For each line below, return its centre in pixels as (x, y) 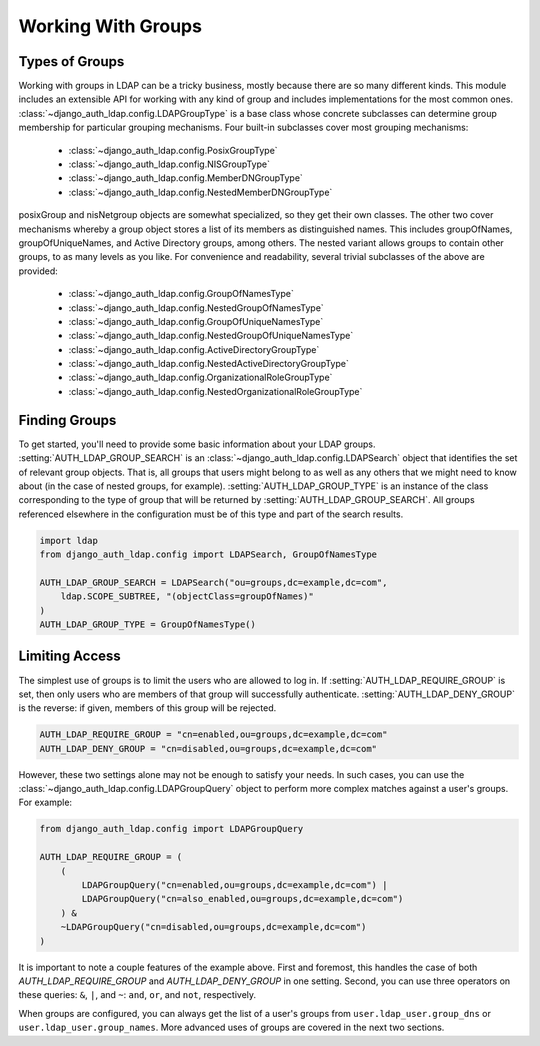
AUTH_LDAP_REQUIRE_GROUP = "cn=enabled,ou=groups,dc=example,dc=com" (213, 734)
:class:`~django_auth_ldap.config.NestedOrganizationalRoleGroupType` (215, 391)
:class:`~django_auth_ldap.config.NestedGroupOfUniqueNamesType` (211, 336)
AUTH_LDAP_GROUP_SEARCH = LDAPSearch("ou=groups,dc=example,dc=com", (213, 582)
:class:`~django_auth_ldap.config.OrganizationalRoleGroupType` (200, 377)
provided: (38, 271)
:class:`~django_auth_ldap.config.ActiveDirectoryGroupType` (194, 349)
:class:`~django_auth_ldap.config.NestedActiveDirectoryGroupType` (208, 364)
